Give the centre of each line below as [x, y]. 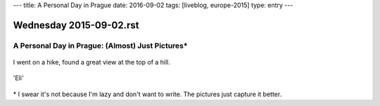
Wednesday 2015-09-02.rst [76, 25]
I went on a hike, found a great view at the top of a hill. [91, 62]
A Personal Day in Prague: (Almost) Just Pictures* [100, 46]
